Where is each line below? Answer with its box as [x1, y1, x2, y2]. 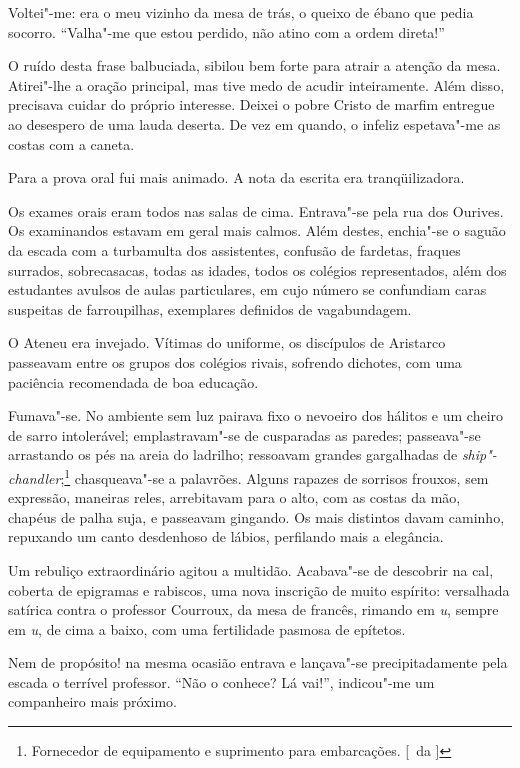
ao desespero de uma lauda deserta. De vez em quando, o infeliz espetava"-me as [8, 113, 501, 134]
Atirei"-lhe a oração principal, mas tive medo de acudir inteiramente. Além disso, [8, 74, 505, 95]
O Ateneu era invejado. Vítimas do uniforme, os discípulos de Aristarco [8, 332, 446, 353]
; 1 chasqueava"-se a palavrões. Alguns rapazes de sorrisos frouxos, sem [60, 464, 489, 488]
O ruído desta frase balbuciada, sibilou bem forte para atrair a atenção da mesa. [8, 55, 501, 76]
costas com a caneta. [8, 133, 135, 154]
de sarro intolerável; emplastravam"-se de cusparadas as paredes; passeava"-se [8, 424, 481, 445]
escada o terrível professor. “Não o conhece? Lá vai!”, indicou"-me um [8, 671, 435, 692]
